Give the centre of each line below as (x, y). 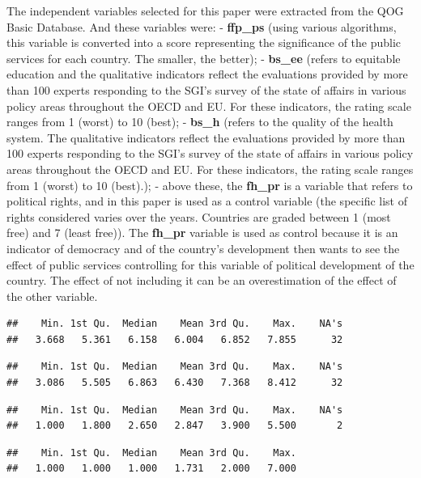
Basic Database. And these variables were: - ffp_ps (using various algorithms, (202, 26)
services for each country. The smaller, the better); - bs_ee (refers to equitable (204, 58)
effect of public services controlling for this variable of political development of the (210, 264)
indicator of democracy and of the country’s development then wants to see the (203, 248)
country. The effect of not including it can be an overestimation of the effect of (202, 280)
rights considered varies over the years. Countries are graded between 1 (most (199, 216)
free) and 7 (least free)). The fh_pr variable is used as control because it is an (202, 233)
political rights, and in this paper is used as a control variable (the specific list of (207, 201)
